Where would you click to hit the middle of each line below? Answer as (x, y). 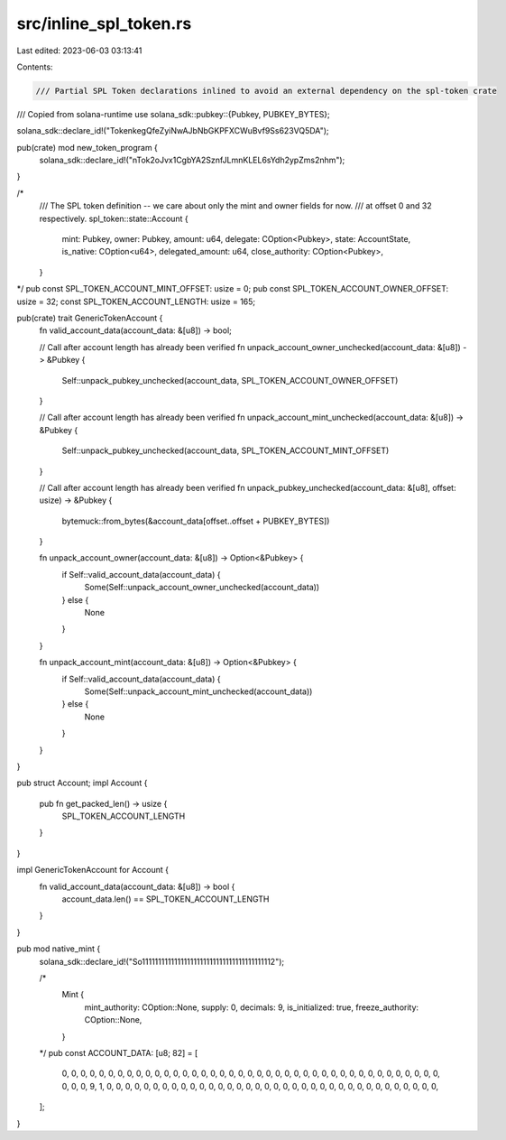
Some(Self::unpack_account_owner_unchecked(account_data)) (202, 588)
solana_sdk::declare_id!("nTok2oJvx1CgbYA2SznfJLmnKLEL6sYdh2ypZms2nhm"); (192, 160)
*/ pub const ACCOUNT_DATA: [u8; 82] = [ (119, 1052)
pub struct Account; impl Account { (82, 783)
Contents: (35, 67)
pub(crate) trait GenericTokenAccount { (90, 318)
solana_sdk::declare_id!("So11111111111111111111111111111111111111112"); (161, 961)
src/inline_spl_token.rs (104, 23)
